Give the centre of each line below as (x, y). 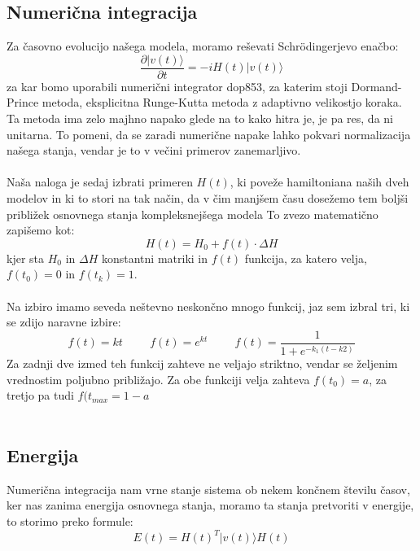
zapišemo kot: (41, 230)
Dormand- (376, 86)
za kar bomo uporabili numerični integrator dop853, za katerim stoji (177, 86)
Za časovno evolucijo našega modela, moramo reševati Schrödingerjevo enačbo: (203, 46)
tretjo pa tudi (40, 395)
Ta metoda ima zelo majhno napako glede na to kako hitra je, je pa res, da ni (200, 118)
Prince (23, 102)
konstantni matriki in (155, 258)
